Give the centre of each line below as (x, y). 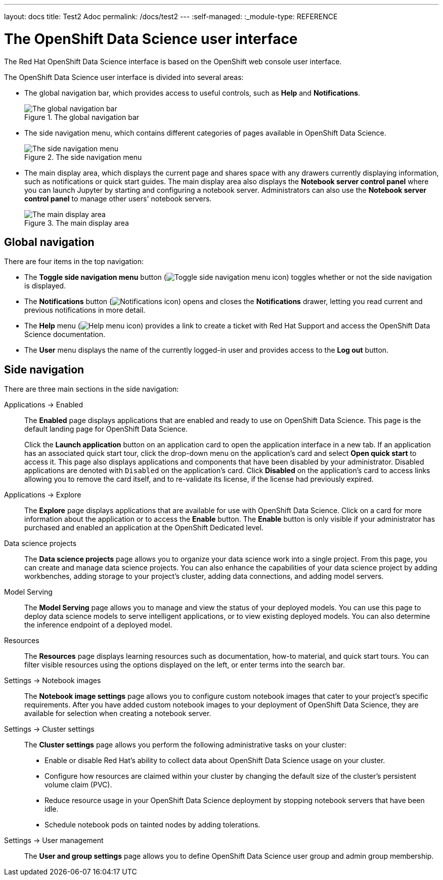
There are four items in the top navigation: (74, 262)
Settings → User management (54, 841)
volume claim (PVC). (78, 785)
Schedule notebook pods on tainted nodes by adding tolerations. (152, 825)
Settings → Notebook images (53, 681)
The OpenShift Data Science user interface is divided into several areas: (124, 77)
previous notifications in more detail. (85, 310)
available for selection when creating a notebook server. (118, 714)
